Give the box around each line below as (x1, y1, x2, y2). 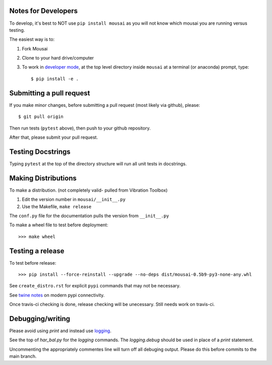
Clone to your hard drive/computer (22, 55, 94, 61)
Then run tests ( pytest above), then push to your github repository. (9, 125, 151, 131)
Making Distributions (9, 174, 77, 182)
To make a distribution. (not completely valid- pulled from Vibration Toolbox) (9, 187, 168, 193)
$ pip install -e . (31, 76, 79, 82)
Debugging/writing (9, 314, 71, 323)
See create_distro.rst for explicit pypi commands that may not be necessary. (9, 283, 181, 289)
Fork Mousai (22, 45, 48, 51)
